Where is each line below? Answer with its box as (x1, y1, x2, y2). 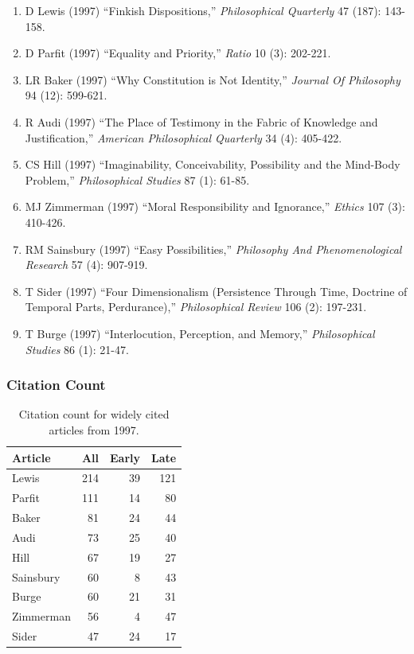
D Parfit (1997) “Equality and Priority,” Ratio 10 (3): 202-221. (25, 45, 331, 61)
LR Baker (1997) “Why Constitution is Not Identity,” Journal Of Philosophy (25, 71, 400, 88)
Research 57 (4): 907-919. (25, 256, 148, 273)
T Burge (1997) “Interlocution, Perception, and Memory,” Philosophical (25, 325, 375, 341)
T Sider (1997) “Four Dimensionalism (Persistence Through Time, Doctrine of (25, 282, 408, 299)
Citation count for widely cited (18, 406, 170, 422)
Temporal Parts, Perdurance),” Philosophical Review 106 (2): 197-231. (25, 298, 367, 315)
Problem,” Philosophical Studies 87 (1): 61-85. (25, 171, 250, 188)
